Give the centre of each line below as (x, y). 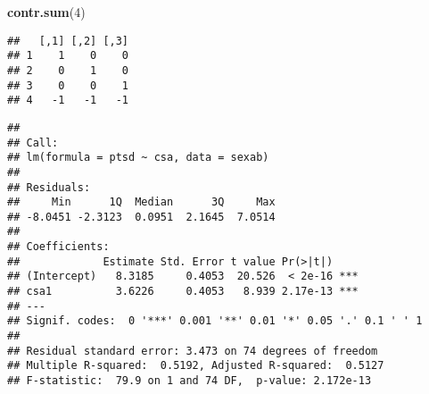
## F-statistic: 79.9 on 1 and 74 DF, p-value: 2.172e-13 (190, 381)
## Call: (33, 143)
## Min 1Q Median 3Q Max (141, 202)
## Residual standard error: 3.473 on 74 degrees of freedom (193, 351)
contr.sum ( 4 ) (46, 12)
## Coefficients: (58, 247)
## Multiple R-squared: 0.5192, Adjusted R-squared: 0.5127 (196, 366)
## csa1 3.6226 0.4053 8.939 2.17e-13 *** (183, 292)
